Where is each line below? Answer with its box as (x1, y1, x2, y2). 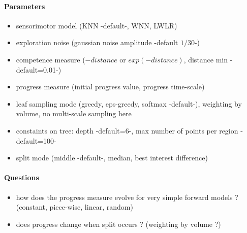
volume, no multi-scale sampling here (16, 108, 132, 119)
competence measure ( (16, 54, 85, 64)
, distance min (183, 54, 228, 64)
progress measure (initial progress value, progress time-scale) (16, 81, 205, 92)
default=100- (16, 135, 56, 146)
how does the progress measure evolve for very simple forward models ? (16, 191, 238, 202)
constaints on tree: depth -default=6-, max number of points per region (16, 125, 238, 136)
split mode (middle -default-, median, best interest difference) (16, 152, 208, 163)
